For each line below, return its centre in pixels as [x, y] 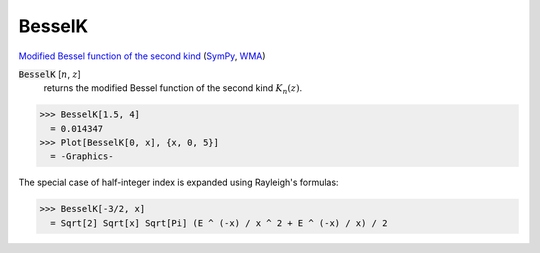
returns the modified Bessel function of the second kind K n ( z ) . [173, 89]
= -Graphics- [82, 156]
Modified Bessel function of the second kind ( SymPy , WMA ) [142, 56]
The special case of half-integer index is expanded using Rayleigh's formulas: [178, 182]
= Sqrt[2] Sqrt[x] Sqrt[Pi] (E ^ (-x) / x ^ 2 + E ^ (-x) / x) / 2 [219, 223]
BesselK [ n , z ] [50, 74]
